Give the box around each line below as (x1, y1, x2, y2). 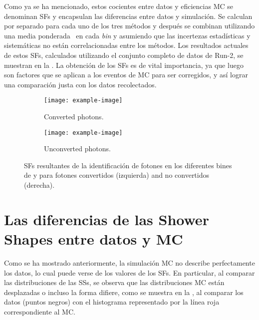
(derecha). (24, 180, 55, 190)
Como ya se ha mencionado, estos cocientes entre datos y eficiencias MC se (4, 1, 233, 11)
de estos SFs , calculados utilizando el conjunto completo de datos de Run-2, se (4, 49, 244, 60)
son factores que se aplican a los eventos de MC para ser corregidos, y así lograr (4, 69, 248, 80)
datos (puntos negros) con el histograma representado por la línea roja (4, 297, 220, 307)
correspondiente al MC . (4, 306, 75, 317)
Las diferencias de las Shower (4, 209, 209, 229)
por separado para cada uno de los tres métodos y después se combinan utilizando (4, 20, 255, 31)
